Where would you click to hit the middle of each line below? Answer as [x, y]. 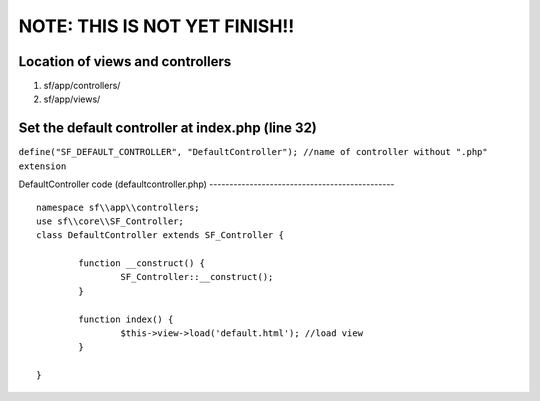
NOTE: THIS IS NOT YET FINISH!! [156, 26]
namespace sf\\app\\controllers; [118, 207]
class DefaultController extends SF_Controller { [160, 235]
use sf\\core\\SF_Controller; [110, 221]
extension [42, 166]
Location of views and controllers [125, 61]
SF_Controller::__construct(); [197, 277]
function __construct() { [141, 263]
